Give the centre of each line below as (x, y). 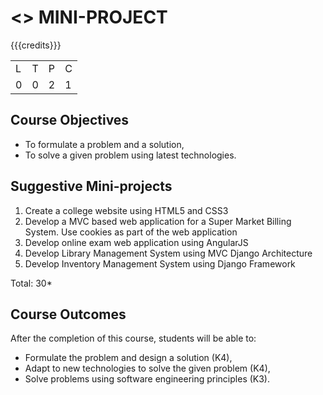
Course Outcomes (68, 314)
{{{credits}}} (36, 45)
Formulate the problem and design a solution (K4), (128, 358)
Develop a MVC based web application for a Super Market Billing (158, 221)
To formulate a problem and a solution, (104, 144)
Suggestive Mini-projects (91, 186)
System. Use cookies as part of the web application (131, 232)
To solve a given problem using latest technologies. (130, 155)
